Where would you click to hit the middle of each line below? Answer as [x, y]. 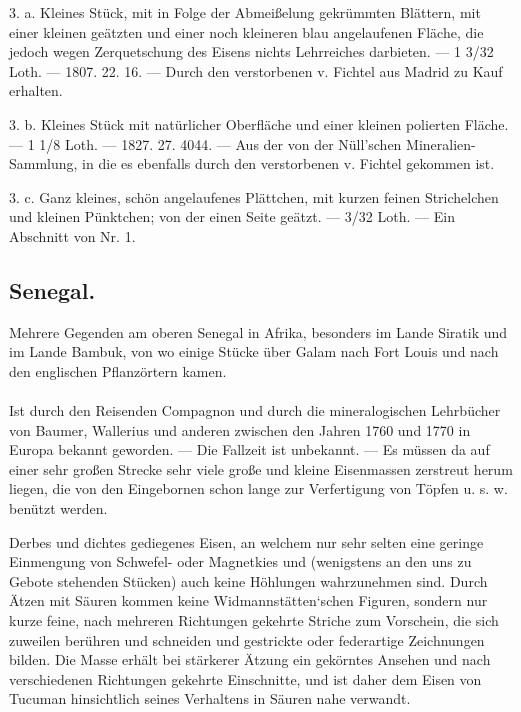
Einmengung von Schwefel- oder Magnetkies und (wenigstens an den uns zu [240, 561]
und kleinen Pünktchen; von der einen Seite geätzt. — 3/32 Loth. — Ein [232, 216]
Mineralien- [441, 143]
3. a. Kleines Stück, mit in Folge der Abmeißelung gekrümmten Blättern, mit [245, 12]
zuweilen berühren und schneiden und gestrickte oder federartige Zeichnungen [247, 639]
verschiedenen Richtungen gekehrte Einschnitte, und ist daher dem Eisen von [245, 678]
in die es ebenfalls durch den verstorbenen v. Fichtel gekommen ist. [288, 163]
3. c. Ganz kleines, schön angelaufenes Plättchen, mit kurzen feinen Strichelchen [254, 196]
